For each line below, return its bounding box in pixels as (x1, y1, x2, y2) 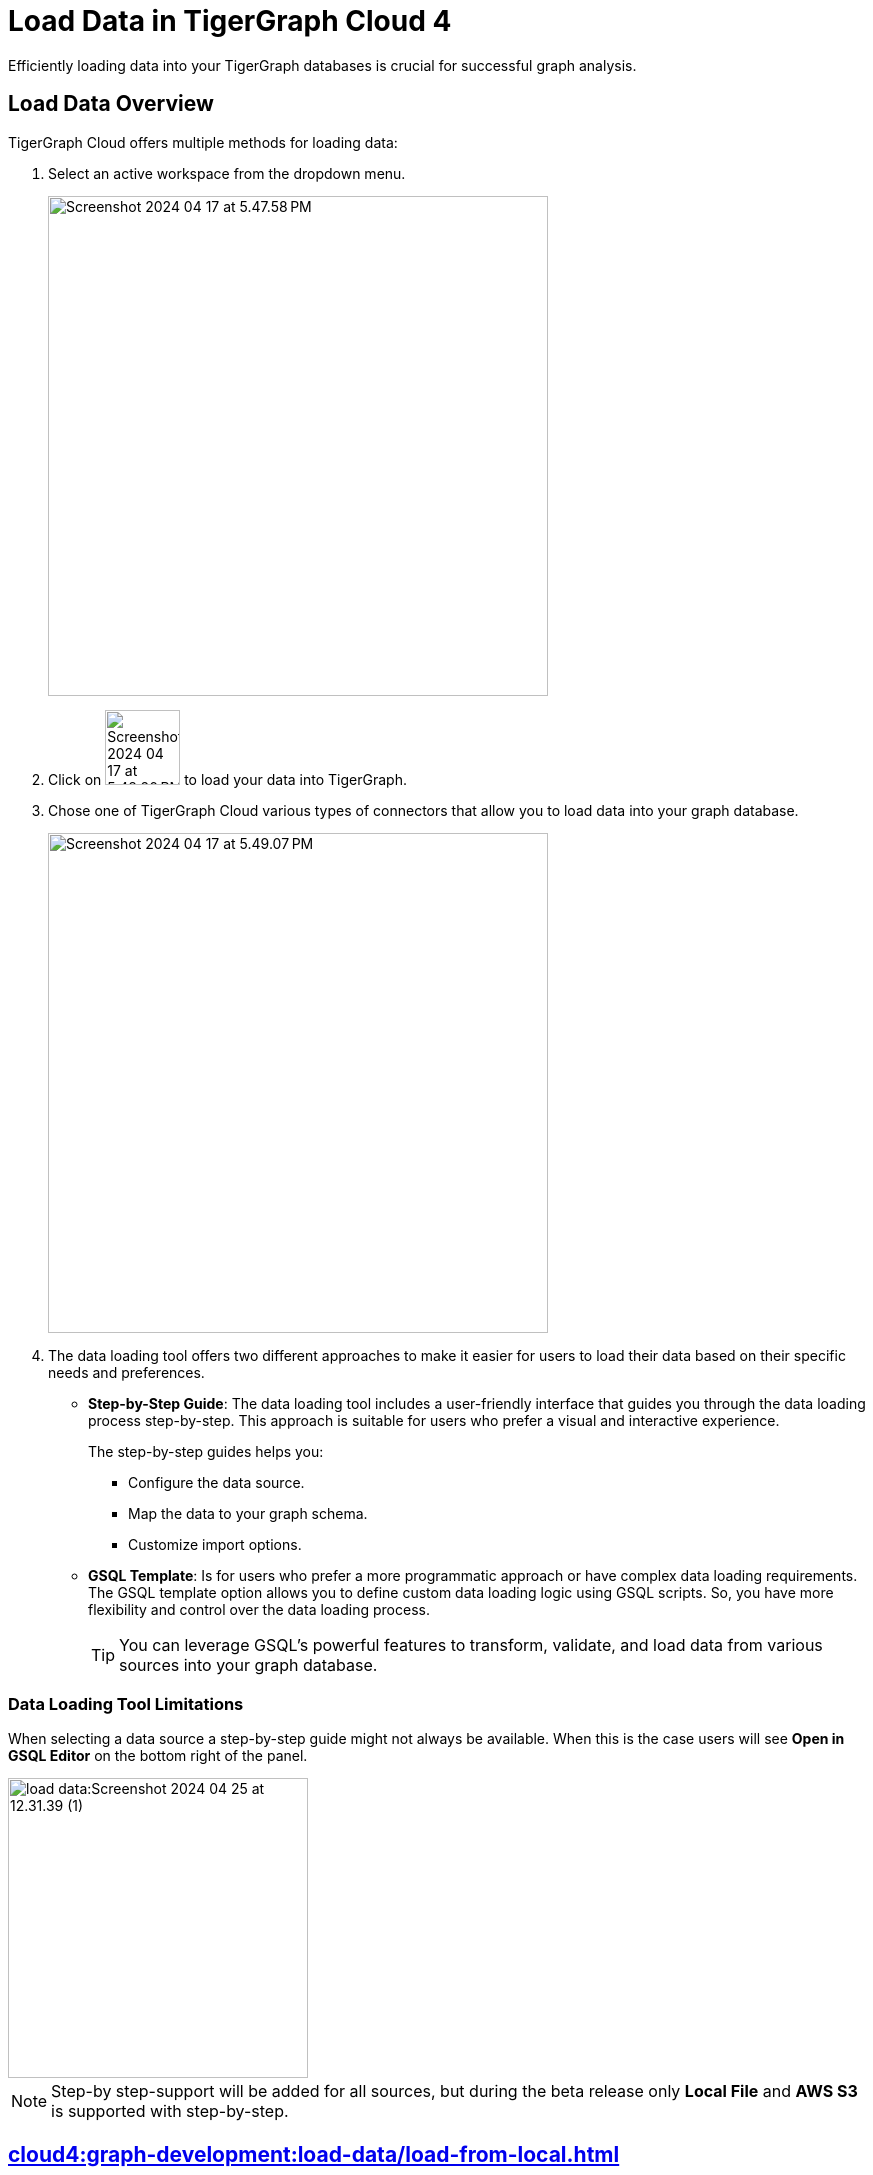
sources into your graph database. (119, 1654, 378, 1675)
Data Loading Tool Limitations (8, 1693, 244, 1714)
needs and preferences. (48, 1363, 205, 1381)
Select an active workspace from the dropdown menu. (48, 164, 406, 182)
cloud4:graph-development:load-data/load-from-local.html (8, 2141, 620, 2167)
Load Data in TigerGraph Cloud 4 (8, 4, 452, 38)
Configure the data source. (128, 1473, 305, 1491)
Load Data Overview (8, 91, 214, 117)
